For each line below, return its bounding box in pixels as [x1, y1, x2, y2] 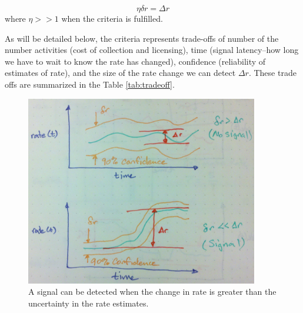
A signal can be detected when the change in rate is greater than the [28, 285, 277, 298]
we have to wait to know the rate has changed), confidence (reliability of [5, 55, 266, 67]
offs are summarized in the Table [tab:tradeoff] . [5, 78, 175, 90]
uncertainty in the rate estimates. [28, 297, 149, 309]
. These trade [248, 66, 297, 79]
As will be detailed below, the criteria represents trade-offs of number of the [5, 32, 279, 44]
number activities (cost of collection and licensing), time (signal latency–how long [5, 44, 299, 56]
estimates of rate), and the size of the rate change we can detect [5, 66, 236, 79]
